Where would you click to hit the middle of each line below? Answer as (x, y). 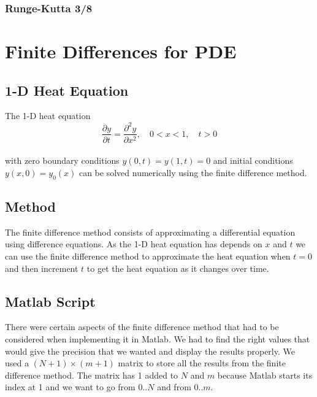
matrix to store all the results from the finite (202, 363)
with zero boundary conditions (62, 160)
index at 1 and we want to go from (70, 387)
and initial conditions (253, 160)
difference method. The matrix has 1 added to (92, 375)
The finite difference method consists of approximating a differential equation (150, 232)
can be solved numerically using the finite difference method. (193, 172)
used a (17, 363)
